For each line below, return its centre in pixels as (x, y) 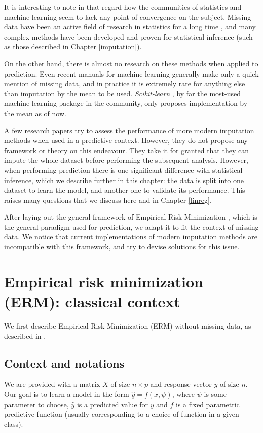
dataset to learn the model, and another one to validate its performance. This (125, 190)
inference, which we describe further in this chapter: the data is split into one (124, 180)
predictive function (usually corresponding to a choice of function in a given (122, 414)
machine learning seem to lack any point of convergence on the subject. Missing (128, 16)
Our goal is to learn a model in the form (67, 394)
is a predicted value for (112, 404)
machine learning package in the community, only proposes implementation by (126, 103)
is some (215, 394)
